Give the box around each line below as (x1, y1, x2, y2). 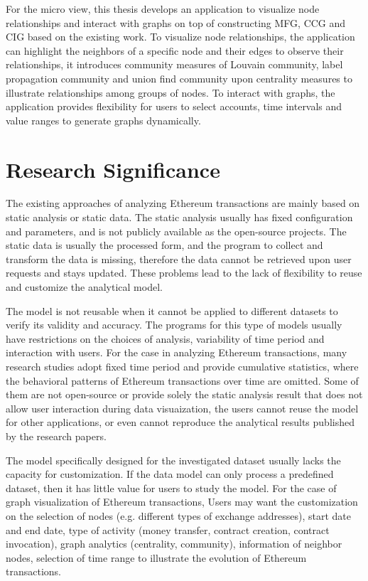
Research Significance (6, 154, 220, 183)
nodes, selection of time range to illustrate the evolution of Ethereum (6, 550, 307, 565)
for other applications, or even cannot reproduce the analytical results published (6, 415, 355, 430)
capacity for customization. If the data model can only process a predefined (6, 467, 334, 481)
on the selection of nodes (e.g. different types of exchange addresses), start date (6, 508, 351, 523)
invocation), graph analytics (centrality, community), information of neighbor (6, 536, 342, 551)
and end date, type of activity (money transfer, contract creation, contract (6, 522, 330, 537)
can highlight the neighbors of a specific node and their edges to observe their (6, 43, 344, 58)
